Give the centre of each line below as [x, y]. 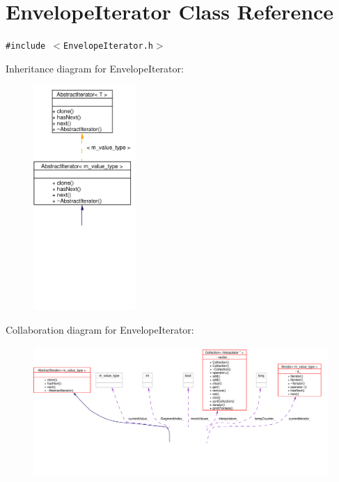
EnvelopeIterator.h [108, 46]
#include [26, 46]
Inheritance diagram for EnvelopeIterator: [95, 68]
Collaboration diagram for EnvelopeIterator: [100, 329]
